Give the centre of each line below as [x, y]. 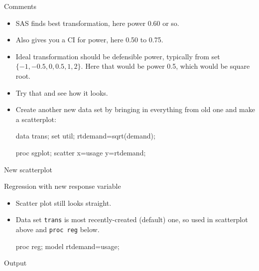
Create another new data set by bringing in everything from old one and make [135, 109]
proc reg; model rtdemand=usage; [67, 246]
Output [15, 263]
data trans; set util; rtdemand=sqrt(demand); [85, 136]
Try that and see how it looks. [62, 92]
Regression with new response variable [63, 186]
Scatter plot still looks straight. [64, 203]
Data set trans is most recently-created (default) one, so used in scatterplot [132, 219]
